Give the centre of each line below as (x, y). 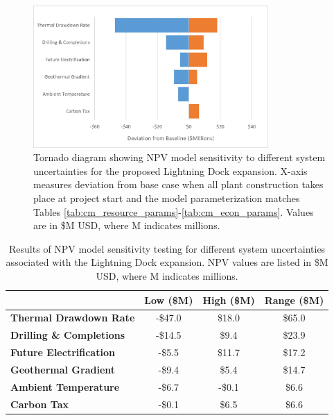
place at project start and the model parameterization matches (167, 198)
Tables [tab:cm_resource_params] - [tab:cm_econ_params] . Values (174, 211)
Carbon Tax (40, 404)
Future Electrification (63, 352)
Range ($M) (294, 300)
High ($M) (229, 300)
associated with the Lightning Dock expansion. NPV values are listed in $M (167, 262)
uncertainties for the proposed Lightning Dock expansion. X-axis (170, 170)
